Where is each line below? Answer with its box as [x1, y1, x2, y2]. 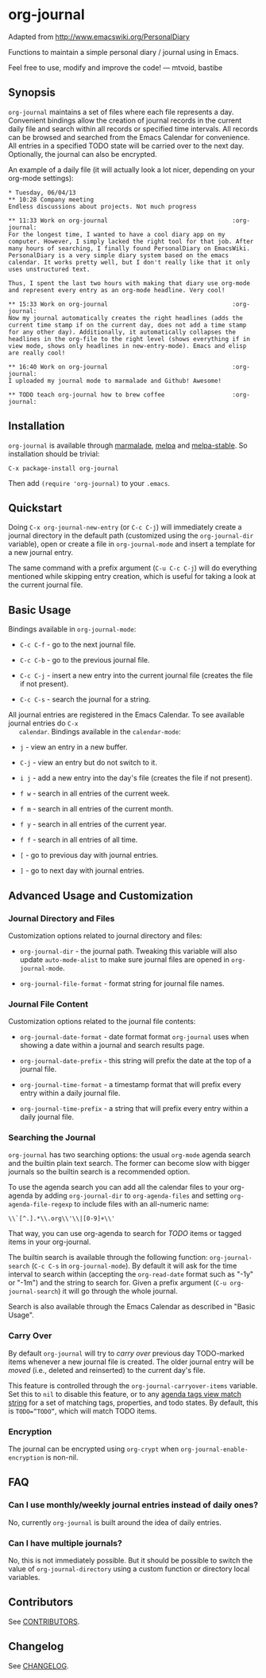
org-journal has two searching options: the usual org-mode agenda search [8, 1150, 251, 1160]
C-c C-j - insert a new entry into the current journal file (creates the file [19, 671, 253, 680]
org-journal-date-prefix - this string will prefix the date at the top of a [19, 1056, 252, 1066]
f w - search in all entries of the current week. [19, 788, 171, 798]
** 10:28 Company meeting [8, 195, 94, 204]
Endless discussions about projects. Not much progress [8, 202, 197, 210]
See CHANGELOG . [8, 1660, 69, 1670]
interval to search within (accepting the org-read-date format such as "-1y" [8, 1269, 254, 1279]
